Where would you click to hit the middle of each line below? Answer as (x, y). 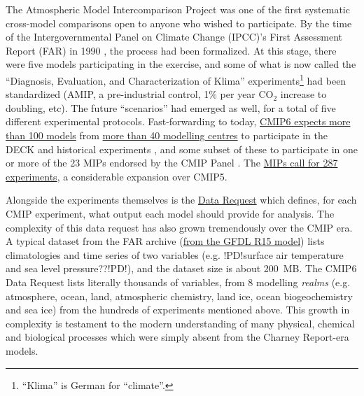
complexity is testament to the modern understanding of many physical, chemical (180, 323)
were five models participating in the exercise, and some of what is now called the (181, 64)
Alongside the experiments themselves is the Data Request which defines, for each (181, 200)
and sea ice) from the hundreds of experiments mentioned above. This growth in (178, 310)
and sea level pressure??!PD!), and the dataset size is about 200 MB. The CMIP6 (181, 268)
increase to (303, 94)
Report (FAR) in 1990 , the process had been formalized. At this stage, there (171, 50)
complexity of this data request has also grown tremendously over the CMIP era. (179, 227)
